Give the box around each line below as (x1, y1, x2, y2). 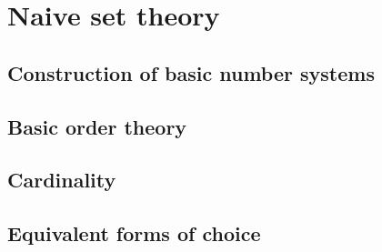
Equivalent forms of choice (7, 219, 261, 247)
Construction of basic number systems (7, 58, 375, 86)
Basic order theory (7, 112, 187, 140)
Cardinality (7, 166, 116, 194)
